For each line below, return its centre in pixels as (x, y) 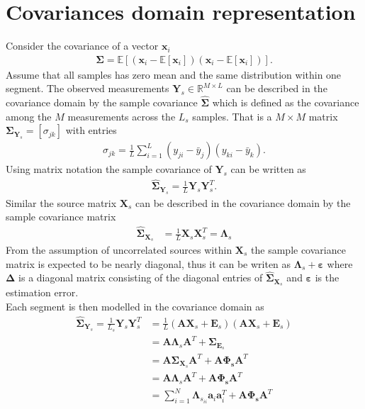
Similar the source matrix (61, 202)
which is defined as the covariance (286, 102)
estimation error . (42, 292)
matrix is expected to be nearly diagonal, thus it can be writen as (148, 263)
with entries (91, 130)
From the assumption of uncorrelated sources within (119, 249)
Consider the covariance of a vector (82, 46)
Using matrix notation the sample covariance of (109, 169)
